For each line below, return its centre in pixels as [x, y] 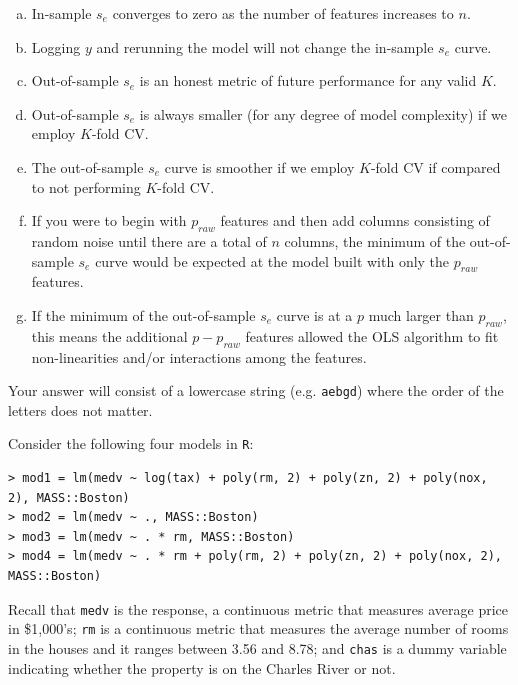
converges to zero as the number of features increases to [283, 13]
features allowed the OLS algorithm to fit [372, 335]
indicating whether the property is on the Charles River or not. [202, 667]
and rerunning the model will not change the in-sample [265, 46]
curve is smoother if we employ [259, 166]
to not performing [86, 186]
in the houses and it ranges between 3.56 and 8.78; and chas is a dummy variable [257, 647]
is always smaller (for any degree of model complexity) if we [323, 113]
